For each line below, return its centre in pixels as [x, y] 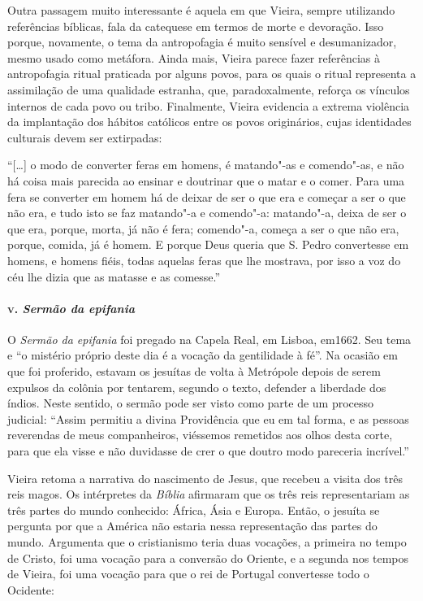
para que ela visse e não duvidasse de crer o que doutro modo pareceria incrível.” [208, 451]
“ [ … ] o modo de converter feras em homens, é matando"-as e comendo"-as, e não [206, 165]
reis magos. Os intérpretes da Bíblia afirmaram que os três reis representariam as [209, 494]
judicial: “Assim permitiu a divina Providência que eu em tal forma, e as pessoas [208, 418]
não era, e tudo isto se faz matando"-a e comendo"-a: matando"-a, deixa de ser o [207, 213]
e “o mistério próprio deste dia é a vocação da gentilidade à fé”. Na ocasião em [203, 355]
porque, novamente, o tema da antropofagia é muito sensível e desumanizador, [202, 42]
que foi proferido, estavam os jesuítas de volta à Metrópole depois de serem [194, 371]
